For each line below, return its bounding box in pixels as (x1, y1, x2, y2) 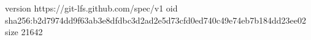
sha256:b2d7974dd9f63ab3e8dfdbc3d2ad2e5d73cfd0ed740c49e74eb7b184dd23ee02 (5, 13, 306, 26)
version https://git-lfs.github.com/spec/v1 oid (5, 2, 178, 14)
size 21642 (5, 25, 43, 38)
